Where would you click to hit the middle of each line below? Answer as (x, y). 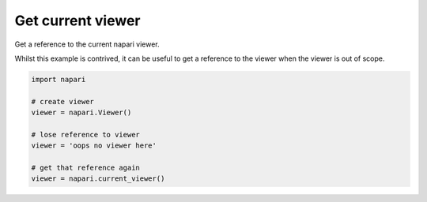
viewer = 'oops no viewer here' (94, 146)
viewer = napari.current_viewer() (98, 179)
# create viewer (63, 101)
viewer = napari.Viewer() (81, 113)
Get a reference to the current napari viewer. (87, 44)
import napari (59, 79)
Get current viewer (77, 21)
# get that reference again (85, 168)
